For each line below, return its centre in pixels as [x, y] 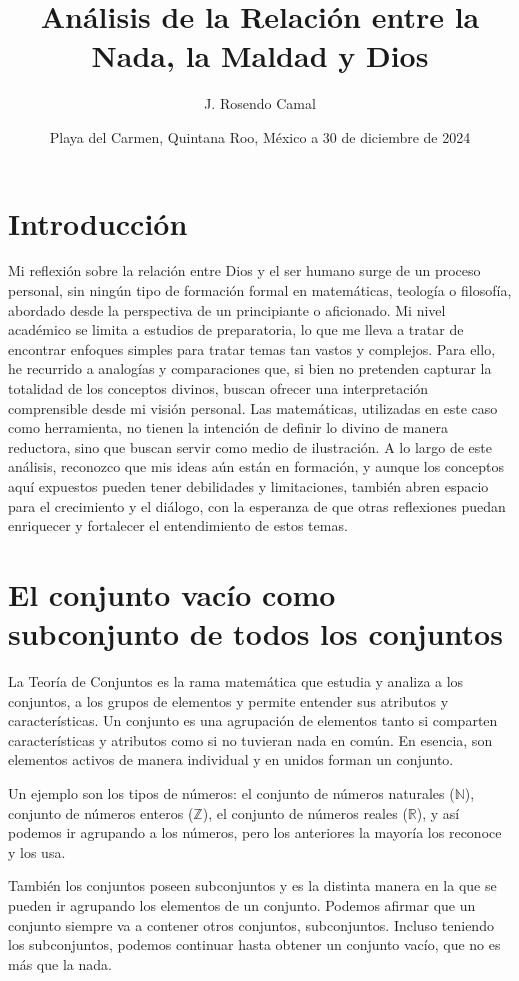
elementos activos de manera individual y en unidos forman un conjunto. [231, 759]
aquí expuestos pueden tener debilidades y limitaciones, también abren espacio [248, 485]
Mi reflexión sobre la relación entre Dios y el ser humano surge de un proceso [244, 270]
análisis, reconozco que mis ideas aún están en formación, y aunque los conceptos [256, 466]
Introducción [98, 222]
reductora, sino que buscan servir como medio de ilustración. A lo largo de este [250, 446]
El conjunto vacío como [172, 593]
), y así [438, 812]
